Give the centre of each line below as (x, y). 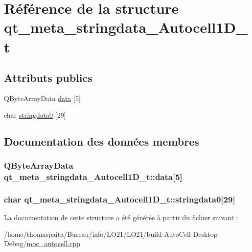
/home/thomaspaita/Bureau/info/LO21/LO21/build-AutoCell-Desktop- (112, 234)
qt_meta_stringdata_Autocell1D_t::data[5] (93, 176)
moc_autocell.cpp (53, 243)
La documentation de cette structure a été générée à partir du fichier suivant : (121, 217)
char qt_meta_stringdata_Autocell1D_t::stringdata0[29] (120, 199)
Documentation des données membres (102, 141)
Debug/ (15, 243)
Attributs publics (48, 78)
